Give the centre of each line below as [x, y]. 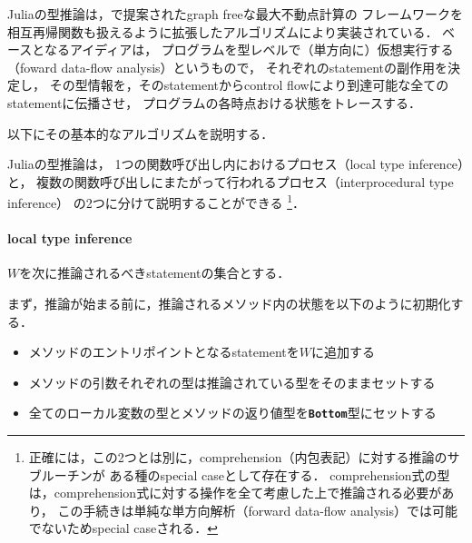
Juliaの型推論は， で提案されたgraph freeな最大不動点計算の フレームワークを [235, 14]
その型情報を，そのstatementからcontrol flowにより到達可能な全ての [249, 85]
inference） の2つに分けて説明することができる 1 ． [156, 201]
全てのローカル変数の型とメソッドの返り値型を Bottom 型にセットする [232, 413]
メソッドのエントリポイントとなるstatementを [164, 352]
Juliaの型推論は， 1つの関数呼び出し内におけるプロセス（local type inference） [236, 164]
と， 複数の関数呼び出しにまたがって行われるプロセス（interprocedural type [231, 181]
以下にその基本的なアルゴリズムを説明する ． [141, 133]
